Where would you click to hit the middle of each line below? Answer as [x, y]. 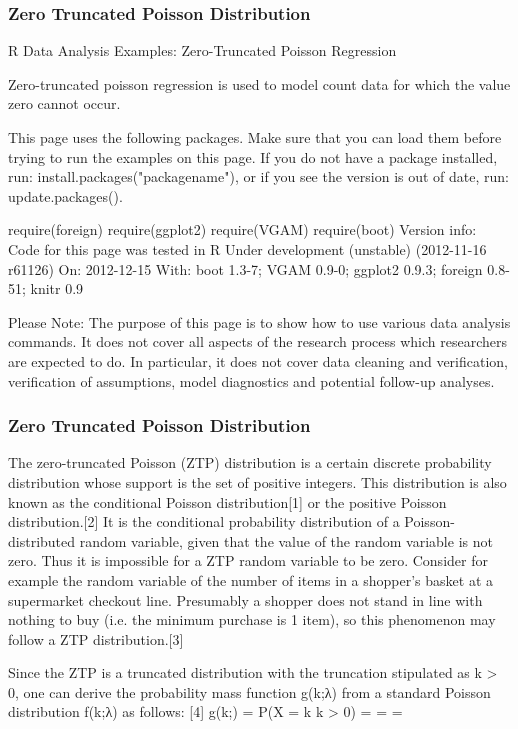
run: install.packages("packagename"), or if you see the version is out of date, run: [259, 176]
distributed [42, 540]
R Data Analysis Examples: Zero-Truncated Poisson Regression [202, 50]
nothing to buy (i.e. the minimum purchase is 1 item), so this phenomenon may [252, 619]
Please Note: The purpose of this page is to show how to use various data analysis [259, 321]
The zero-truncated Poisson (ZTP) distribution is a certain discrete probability [250, 462]
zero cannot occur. [64, 103]
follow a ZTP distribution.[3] [96, 638]
